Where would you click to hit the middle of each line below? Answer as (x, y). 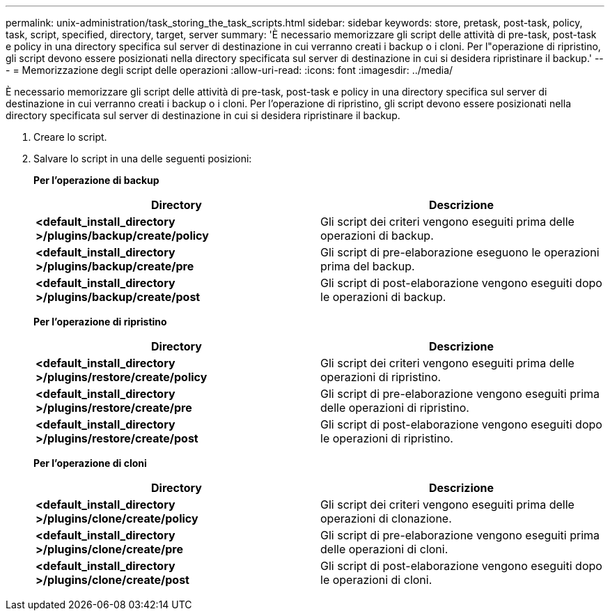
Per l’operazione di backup (96, 180)
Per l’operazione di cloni (90, 463)
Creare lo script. (70, 137)
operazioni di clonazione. (386, 518)
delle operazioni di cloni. (384, 549)
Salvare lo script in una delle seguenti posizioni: (143, 159)
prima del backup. (368, 266)
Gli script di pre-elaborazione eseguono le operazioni (460, 252)
